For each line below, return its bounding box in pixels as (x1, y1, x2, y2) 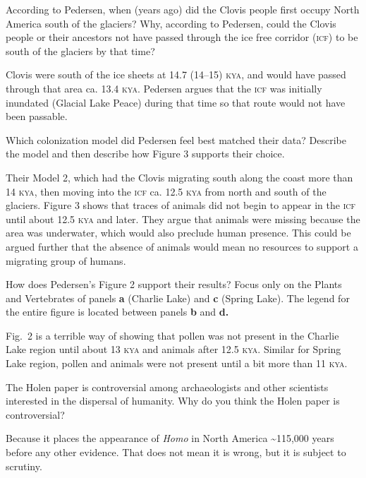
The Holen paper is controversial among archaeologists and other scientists (6, 379, 329, 394)
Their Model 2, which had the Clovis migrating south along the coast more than (6, 169, 353, 184)
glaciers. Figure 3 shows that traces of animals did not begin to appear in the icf (6, 198, 356, 213)
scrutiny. (6, 458, 42, 473)
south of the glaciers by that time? (6, 43, 155, 58)
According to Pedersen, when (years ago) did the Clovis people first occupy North (6, 2, 360, 16)
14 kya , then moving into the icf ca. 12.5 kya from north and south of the (6, 184, 327, 198)
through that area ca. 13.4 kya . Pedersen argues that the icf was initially (6, 80, 322, 95)
